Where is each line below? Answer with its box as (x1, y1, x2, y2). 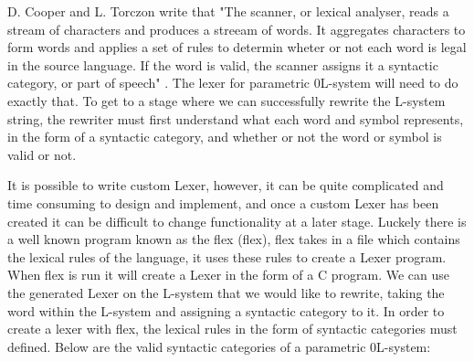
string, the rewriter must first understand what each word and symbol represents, (7, 109, 464, 128)
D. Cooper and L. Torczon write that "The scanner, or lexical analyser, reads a (7, 2, 449, 20)
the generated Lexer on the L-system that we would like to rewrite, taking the (7, 282, 445, 302)
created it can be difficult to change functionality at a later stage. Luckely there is (7, 211, 467, 230)
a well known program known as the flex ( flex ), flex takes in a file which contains (7, 229, 460, 249)
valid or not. (7, 144, 77, 164)
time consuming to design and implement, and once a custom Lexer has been (7, 193, 439, 212)
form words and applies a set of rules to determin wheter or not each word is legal (7, 37, 467, 57)
